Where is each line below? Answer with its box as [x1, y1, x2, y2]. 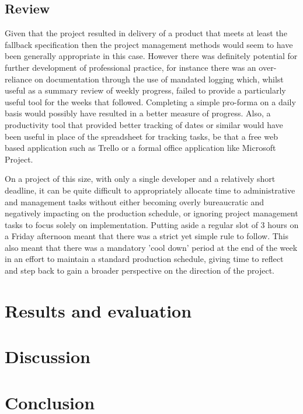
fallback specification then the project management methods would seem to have [5, 38, 293, 50]
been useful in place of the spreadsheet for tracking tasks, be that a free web [5, 130, 278, 142]
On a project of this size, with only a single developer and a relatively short [5, 172, 276, 185]
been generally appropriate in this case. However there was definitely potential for [5, 50, 298, 62]
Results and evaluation [5, 298, 192, 322]
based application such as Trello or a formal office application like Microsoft [5, 142, 276, 154]
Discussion [5, 344, 90, 368]
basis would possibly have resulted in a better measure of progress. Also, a [5, 107, 271, 119]
